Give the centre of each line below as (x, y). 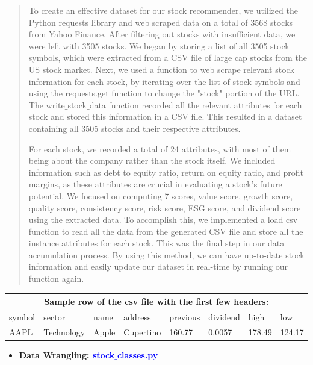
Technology (64, 332)
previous (185, 317)
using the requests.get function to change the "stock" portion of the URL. (164, 93)
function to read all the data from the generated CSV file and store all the (166, 231)
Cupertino (142, 332)
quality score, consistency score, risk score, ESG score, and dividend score (165, 207)
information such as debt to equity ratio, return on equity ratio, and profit (166, 172)
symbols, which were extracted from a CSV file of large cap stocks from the (168, 58)
